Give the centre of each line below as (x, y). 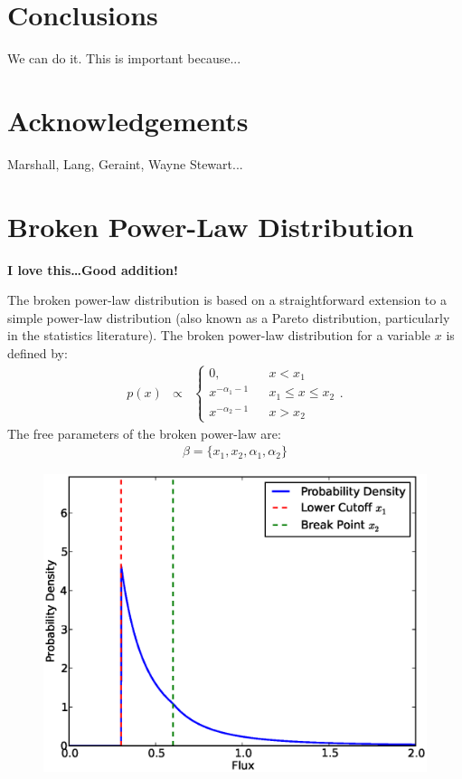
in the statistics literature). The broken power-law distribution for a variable (219, 335)
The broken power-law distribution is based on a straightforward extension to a (227, 300)
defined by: (38, 352)
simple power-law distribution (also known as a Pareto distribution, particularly (229, 317)
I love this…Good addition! (93, 269)
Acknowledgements (128, 120)
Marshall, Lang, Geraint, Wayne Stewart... (125, 163)
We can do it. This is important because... (124, 58)
